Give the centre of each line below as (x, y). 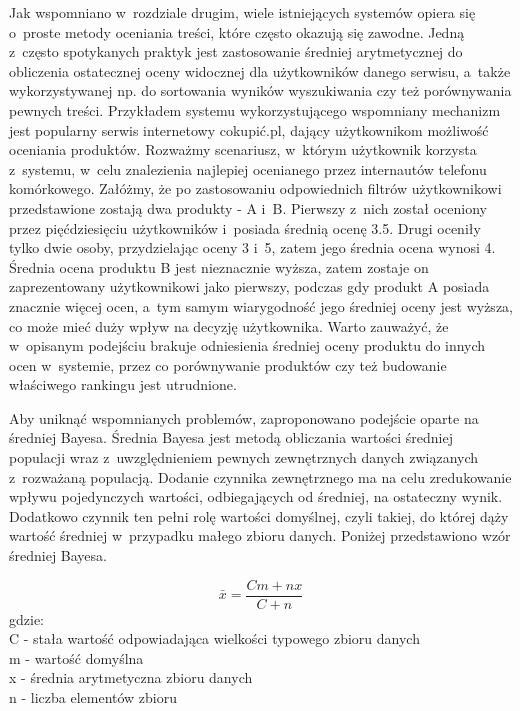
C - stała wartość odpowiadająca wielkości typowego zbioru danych (214, 638)
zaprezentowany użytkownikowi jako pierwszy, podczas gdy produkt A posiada (249, 286)
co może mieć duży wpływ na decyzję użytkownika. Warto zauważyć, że (229, 325)
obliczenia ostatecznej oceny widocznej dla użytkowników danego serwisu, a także (260, 70)
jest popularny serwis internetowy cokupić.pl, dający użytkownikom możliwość (249, 129)
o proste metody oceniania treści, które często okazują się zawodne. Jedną (237, 31)
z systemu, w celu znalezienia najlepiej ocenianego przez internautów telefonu (248, 168)
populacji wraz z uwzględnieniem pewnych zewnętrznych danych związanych (244, 457)
